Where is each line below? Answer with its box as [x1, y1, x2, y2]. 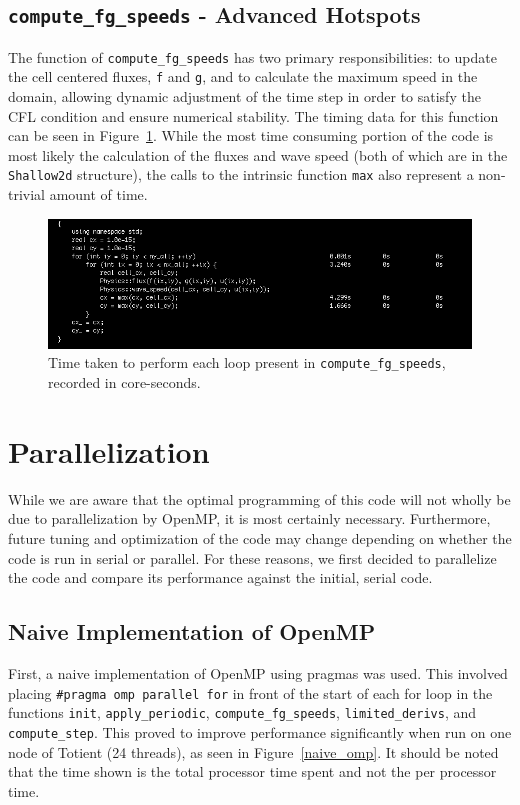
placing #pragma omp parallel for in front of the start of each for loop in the [8, 682, 493, 703]
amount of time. [49, 184, 148, 205]
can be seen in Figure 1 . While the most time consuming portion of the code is [8, 125, 494, 146]
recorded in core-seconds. [48, 372, 201, 393]
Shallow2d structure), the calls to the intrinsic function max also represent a [8, 164, 474, 185]
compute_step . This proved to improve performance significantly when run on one [8, 721, 512, 742]
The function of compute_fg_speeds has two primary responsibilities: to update [8, 46, 497, 67]
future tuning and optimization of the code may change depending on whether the [8, 528, 512, 549]
